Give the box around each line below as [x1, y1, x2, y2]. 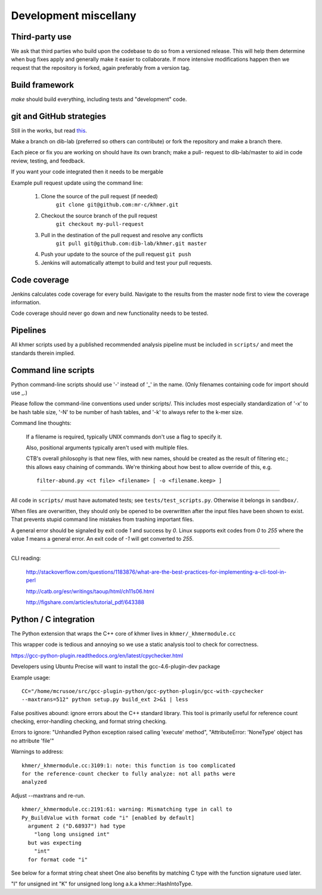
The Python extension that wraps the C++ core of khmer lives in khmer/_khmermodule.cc [11, 630, 236, 637]
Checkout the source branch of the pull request [41, 212, 157, 219]
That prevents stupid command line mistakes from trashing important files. [11, 516, 194, 523]
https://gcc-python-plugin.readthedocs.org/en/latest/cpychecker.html [11, 652, 184, 659]
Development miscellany [11, 9, 137, 22]
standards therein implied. [11, 350, 76, 357]
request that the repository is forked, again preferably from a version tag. [11, 64, 191, 71]
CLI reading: [11, 554, 41, 562]
